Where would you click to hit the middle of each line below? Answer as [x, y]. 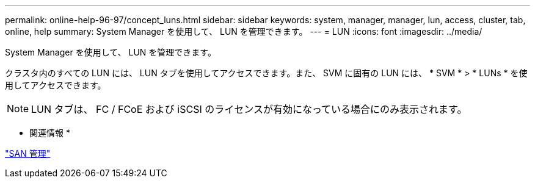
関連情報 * [50, 133]
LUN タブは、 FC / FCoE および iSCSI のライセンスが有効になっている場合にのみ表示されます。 [249, 109]
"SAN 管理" [28, 153]
